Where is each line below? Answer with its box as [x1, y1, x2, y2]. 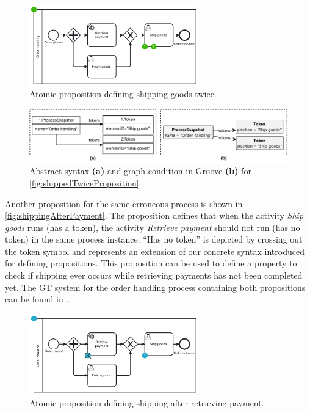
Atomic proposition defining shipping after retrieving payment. [29, 396, 264, 409]
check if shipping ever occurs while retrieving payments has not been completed [5, 269, 303, 282]
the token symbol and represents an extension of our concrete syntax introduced [5, 244, 305, 257]
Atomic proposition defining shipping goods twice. [29, 87, 217, 100]
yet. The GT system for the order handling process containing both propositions [5, 280, 306, 293]
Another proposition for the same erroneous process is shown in [5, 197, 243, 210]
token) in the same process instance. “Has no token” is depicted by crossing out [5, 233, 303, 246]
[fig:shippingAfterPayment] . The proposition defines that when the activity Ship [5, 209, 304, 222]
